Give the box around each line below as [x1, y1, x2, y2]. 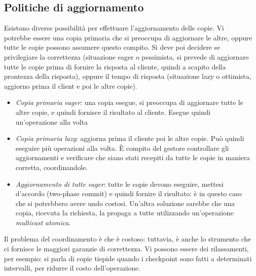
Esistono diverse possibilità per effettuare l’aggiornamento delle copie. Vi [4, 23, 224, 33]
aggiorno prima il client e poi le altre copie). [4, 80, 138, 91]
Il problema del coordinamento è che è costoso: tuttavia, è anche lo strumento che [4, 234, 251, 244]
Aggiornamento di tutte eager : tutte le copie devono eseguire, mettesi [15, 178, 224, 189]
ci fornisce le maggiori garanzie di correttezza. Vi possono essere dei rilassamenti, [4, 243, 249, 254]
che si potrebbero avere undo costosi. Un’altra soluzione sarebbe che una [15, 198, 235, 208]
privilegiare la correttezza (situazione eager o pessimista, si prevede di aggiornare [4, 51, 249, 62]
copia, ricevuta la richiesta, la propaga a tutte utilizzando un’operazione [15, 207, 234, 218]
